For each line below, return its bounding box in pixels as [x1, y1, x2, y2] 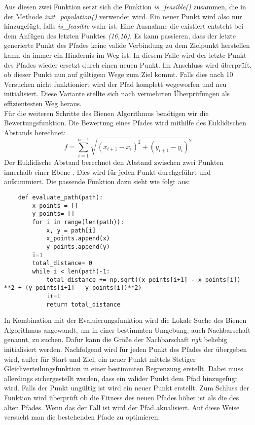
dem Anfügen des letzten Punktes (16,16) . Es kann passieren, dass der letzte [4, 30, 236, 40]
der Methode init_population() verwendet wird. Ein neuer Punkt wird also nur [4, 11, 242, 21]
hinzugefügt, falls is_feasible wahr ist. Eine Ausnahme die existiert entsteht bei [4, 21, 244, 31]
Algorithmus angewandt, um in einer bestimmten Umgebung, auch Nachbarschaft [4, 324, 251, 335]
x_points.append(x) [46, 235, 110, 242]
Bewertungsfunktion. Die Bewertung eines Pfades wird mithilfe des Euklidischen [4, 117, 247, 128]
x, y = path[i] [46, 227, 96, 234]
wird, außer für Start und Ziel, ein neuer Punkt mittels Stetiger [4, 353, 196, 364]
